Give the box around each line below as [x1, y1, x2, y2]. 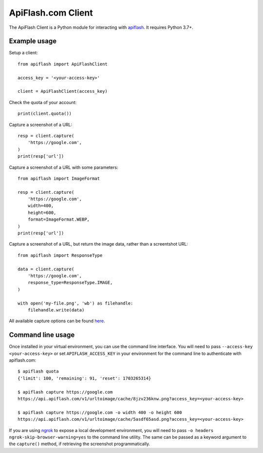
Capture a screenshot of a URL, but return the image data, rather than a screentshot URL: [9, 241, 188, 247]
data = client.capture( [18, 266, 75, 272]
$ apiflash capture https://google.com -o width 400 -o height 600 [18, 410, 182, 415]
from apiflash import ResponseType [18, 252, 103, 258]
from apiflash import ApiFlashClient [18, 61, 108, 67]
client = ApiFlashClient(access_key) [18, 88, 108, 94]
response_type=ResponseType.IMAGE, [27, 280, 113, 286]
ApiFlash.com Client [9, 7, 93, 18]
